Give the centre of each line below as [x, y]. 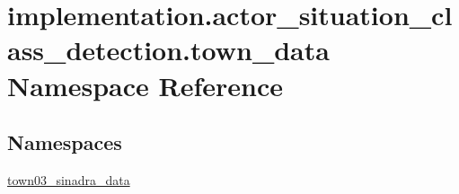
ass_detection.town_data [168, 50]
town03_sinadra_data [69, 179]
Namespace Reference [145, 85]
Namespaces [65, 142]
